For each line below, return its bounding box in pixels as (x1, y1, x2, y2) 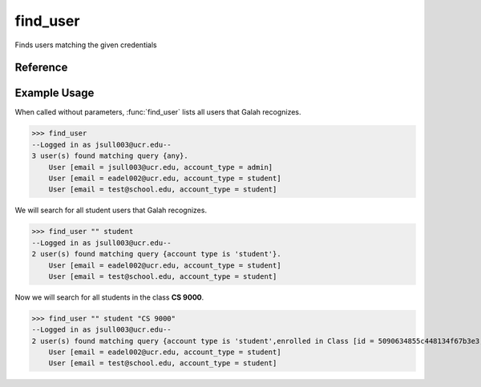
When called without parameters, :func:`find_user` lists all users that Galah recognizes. (14, 107, 301, 117)
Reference (14, 61, 68, 75)
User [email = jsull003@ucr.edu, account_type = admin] (48, 163, 273, 171)
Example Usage (14, 87, 95, 100)
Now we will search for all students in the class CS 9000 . (14, 292, 204, 302)
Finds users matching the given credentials (14, 40, 158, 50)
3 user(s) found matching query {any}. (31, 151, 188, 160)
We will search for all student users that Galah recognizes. (14, 205, 208, 216)
